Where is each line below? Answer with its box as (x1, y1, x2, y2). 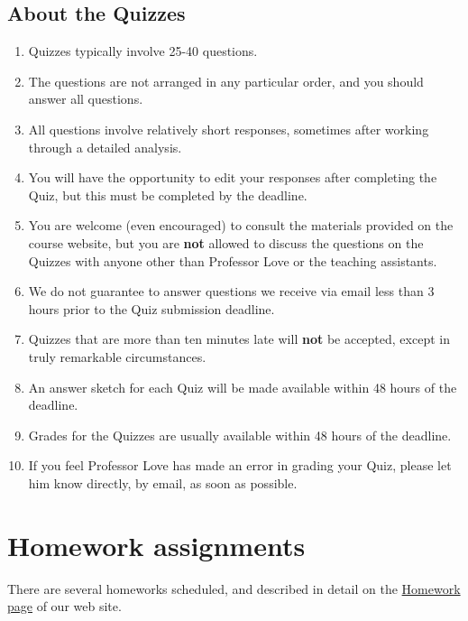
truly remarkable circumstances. (28, 347, 206, 366)
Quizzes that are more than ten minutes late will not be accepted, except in (28, 329, 450, 348)
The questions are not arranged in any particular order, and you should (28, 71, 424, 90)
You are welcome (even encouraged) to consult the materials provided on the (28, 216, 454, 235)
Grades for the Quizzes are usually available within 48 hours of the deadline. (28, 425, 452, 444)
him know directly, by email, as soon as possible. (28, 473, 298, 492)
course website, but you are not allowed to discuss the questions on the (28, 233, 424, 252)
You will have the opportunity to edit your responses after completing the (28, 168, 437, 187)
